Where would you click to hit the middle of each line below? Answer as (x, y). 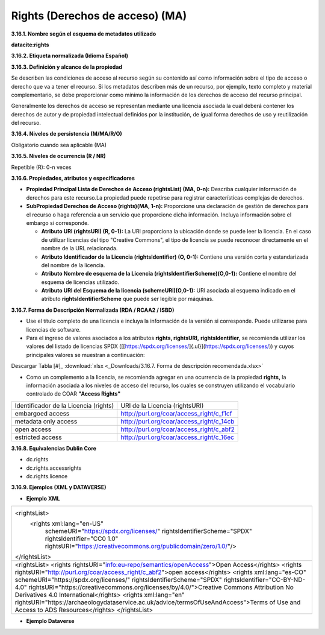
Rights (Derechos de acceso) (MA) (99, 16)
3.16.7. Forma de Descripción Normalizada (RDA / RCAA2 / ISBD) (93, 310)
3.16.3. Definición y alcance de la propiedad (67, 67)
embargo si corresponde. (58, 223)
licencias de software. (54, 329)
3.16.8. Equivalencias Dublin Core (54, 448)
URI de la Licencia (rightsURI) (162, 405)
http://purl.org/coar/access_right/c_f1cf (176, 413)
